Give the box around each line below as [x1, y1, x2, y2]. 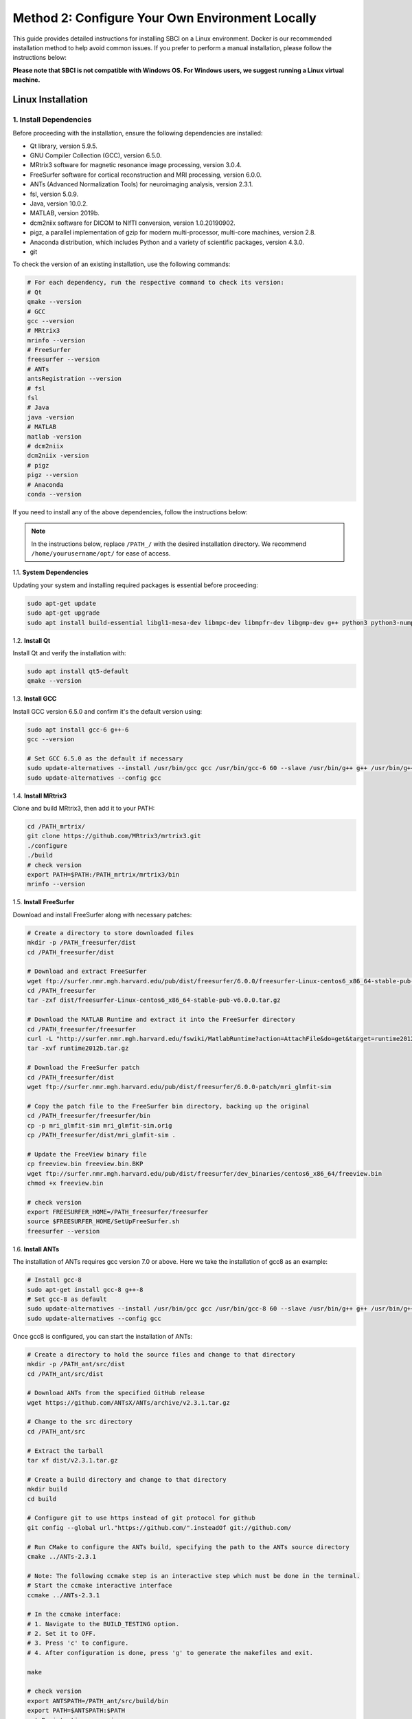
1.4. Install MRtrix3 [12, 791, 67, 800]
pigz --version [27, 471, 78, 479]
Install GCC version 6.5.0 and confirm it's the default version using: [12, 707, 203, 715]
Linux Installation [12, 94, 89, 105]
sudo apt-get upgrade [27, 609, 100, 617]
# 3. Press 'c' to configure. [27, 1639, 129, 1647]
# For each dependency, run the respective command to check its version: [27, 278, 285, 287]
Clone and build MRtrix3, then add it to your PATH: [12, 804, 155, 813]
